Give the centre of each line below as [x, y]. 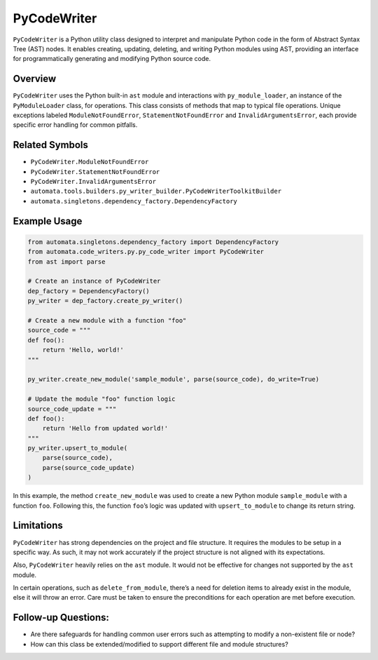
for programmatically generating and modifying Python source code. [112, 59]
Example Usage [48, 221]
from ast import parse [66, 262]
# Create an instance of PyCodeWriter [94, 281]
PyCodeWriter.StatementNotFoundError [95, 171]
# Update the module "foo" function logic [101, 399]
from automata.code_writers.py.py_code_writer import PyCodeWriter [146, 252]
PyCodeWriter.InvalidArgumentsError [93, 182]
